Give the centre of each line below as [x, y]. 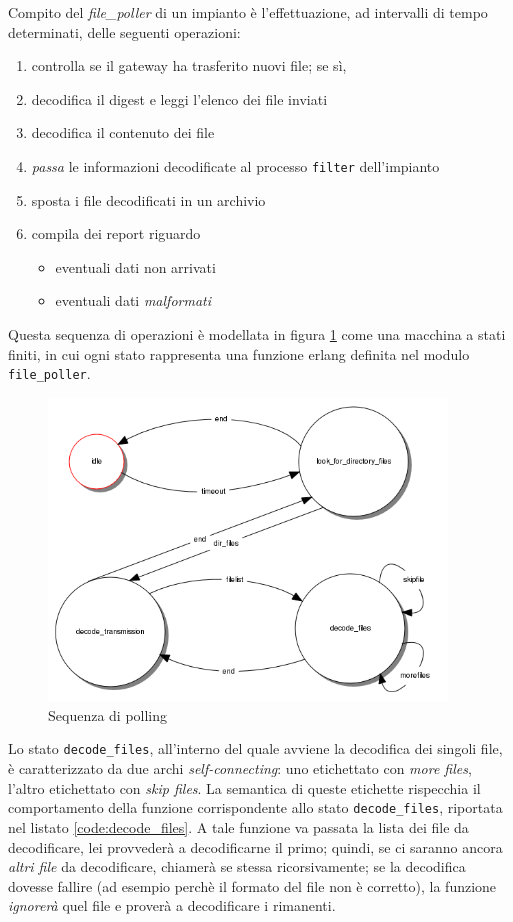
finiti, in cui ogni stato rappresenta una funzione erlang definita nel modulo [239, 353]
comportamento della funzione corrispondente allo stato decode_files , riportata [255, 807]
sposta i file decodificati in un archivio [148, 199]
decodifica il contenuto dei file [123, 132]
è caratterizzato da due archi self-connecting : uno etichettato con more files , [240, 768]
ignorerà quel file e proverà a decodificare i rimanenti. [172, 905]
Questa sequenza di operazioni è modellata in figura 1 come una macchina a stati [257, 334]
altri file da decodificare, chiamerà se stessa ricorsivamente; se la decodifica [237, 866]
